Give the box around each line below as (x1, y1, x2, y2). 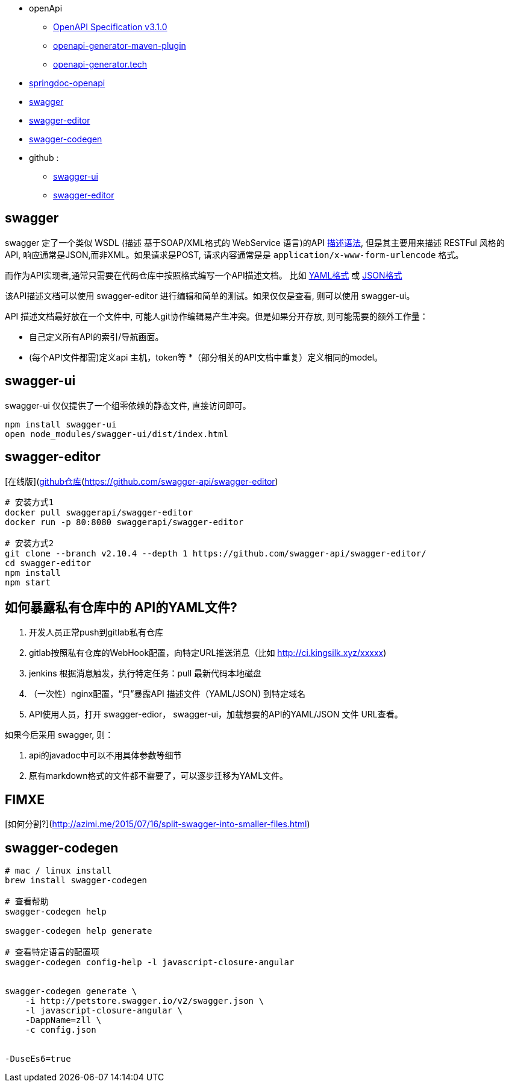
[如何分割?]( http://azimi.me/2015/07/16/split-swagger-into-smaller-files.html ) (5, 819, 310, 830)
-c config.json (25, 1025, 96, 1035)
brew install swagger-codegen (5, 875, 148, 886)
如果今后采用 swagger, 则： (5, 729, 114, 740)
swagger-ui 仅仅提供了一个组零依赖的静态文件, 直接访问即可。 (5, 400, 251, 411)
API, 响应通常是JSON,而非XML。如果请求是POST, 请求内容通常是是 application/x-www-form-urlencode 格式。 (5, 249, 464, 260)
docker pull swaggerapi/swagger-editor (5, 507, 193, 517)
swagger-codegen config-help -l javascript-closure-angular (5, 957, 295, 968)
